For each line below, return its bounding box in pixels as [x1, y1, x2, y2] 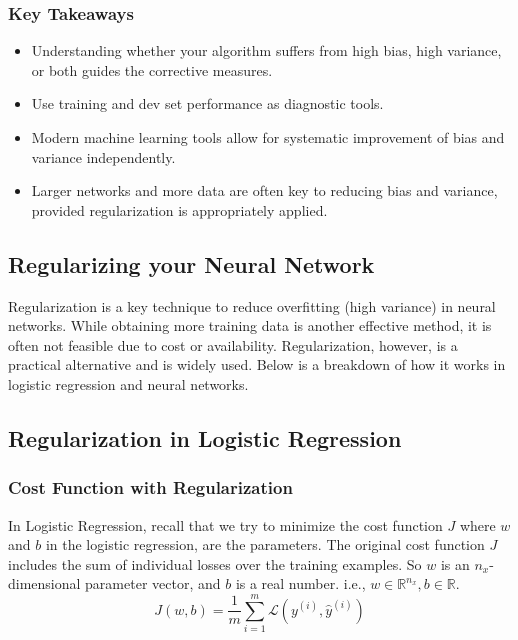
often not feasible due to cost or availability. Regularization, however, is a [8, 334, 458, 355]
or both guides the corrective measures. [31, 59, 273, 80]
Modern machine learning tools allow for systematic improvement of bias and [31, 127, 505, 147]
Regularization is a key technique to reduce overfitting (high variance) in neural [8, 295, 496, 316]
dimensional [8, 573, 81, 594]
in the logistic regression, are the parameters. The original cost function [45, 534, 485, 555]
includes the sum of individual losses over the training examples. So [8, 553, 422, 574]
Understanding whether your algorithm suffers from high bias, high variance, [31, 40, 502, 61]
